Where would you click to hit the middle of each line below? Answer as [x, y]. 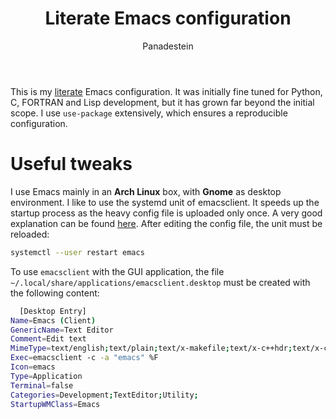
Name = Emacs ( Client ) [53, 320]
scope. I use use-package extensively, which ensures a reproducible [149, 113]
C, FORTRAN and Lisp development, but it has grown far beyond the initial [162, 102]
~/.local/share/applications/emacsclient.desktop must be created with [160, 282]
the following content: [55, 293]
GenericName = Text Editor [62, 330]
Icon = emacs [33, 367]
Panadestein [168, 46]
